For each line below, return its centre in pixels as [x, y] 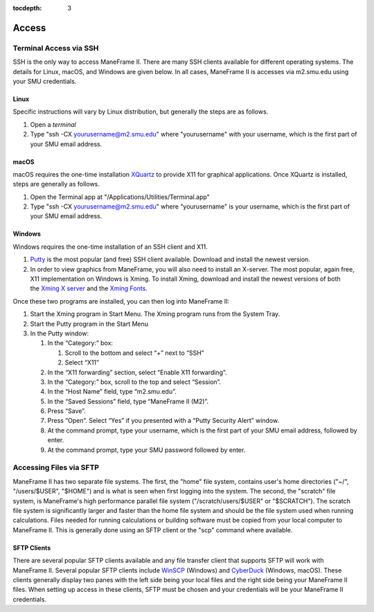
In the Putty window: [60, 333]
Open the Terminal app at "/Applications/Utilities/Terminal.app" [120, 197]
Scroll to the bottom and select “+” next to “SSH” [134, 353]
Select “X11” [82, 362]
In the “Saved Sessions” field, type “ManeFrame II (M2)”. [128, 401]
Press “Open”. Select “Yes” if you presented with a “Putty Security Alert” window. [163, 421]
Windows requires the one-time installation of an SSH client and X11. [110, 247]
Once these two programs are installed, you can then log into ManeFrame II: [121, 301]
